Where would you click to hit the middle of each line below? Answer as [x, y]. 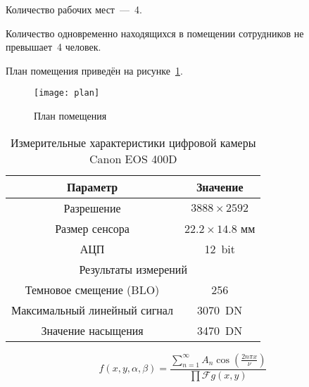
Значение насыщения [92, 330]
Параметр [92, 186]
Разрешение [92, 208]
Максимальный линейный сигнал [93, 310]
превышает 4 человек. [53, 47]
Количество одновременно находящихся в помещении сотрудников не [155, 33]
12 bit [220, 248]
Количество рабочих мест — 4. [74, 9]
